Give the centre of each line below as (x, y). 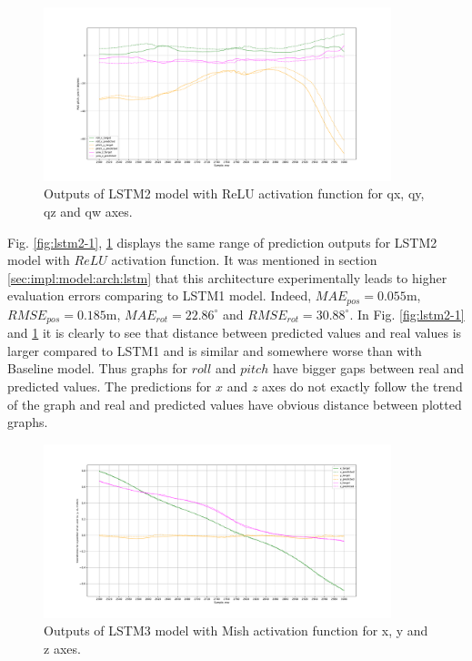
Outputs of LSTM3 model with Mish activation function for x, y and (236, 630)
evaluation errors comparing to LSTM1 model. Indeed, (160, 295)
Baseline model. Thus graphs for (98, 368)
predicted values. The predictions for (110, 386)
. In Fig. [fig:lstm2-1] (407, 314)
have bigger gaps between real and (368, 368)
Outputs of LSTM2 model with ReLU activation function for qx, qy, (234, 193)
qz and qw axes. (88, 211)
